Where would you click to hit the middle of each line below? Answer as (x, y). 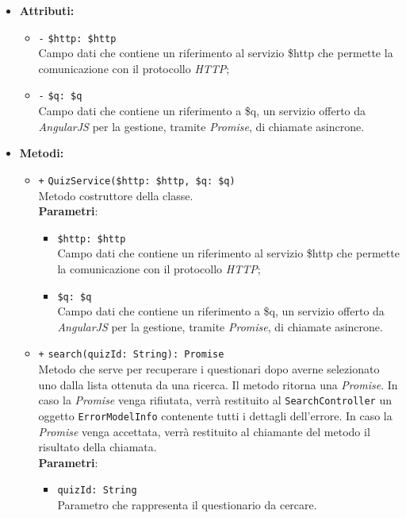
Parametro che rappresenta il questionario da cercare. (187, 504)
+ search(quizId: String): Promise (131, 355)
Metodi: (42, 153)
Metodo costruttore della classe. (116, 195)
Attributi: (47, 10)
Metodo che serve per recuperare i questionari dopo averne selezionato (209, 369)
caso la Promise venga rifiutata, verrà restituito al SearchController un (215, 400)
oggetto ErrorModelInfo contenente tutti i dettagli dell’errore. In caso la (215, 415)
